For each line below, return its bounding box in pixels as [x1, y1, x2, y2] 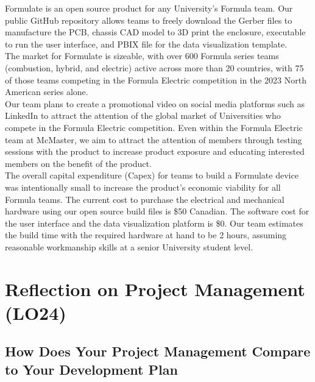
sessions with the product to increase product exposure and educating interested [5, 145, 305, 158]
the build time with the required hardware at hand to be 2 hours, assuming [5, 228, 287, 241]
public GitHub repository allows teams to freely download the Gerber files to [5, 13, 292, 26]
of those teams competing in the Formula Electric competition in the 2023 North [5, 73, 306, 86]
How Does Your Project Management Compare [5, 342, 311, 361]
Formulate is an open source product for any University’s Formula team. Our [5, 2, 293, 14]
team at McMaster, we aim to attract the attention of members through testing [5, 133, 302, 146]
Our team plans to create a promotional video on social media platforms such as [5, 97, 305, 110]
